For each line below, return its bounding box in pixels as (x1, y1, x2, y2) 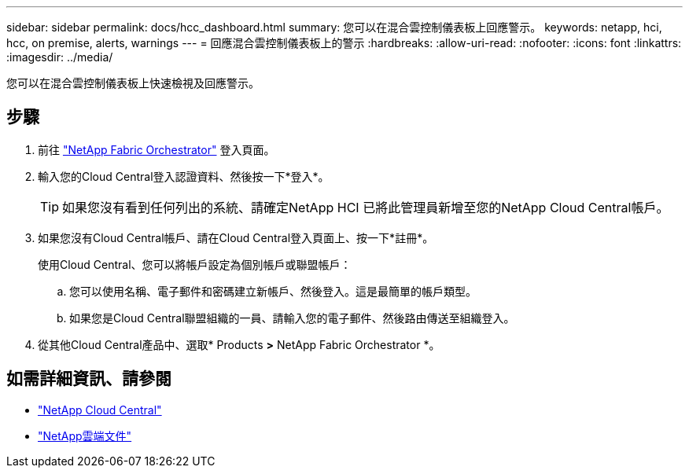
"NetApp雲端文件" (38, 428, 132, 443)
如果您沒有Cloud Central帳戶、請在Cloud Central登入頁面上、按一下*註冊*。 (38, 230, 434, 244)
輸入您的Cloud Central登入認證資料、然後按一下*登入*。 (38, 169, 330, 183)
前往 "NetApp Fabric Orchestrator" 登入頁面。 (38, 142, 275, 156)
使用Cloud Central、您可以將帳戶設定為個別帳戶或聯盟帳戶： (38, 257, 352, 271)
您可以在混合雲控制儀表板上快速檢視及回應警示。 (6, 76, 260, 90)
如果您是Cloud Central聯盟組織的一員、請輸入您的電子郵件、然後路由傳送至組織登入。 (69, 310, 515, 325)
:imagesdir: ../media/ (6, 50, 113, 64)
